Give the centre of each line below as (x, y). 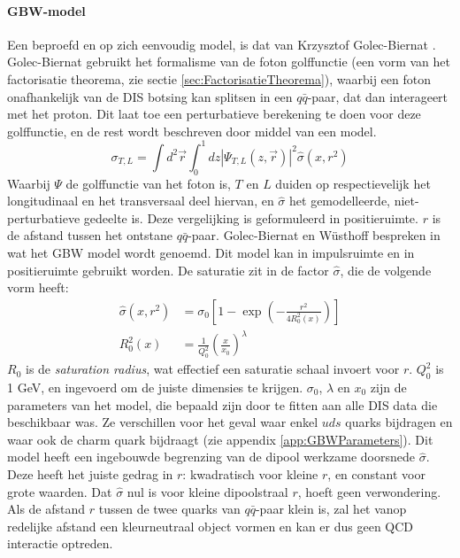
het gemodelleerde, (340, 201)
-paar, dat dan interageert (378, 96)
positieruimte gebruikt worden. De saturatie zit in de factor (168, 270)
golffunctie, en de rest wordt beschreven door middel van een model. (192, 131)
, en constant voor (376, 473)
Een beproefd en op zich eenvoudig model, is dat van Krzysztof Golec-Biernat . (222, 44)
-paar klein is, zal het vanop (331, 509)
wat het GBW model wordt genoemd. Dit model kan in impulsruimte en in (211, 253)
